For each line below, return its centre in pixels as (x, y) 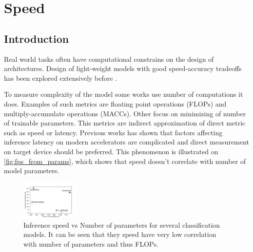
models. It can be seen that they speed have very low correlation (120, 234)
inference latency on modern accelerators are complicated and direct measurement (126, 142)
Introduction (37, 38)
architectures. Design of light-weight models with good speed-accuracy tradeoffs (123, 68)
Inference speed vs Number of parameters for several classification (122, 225)
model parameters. (32, 171)
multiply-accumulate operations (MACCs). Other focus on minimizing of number (125, 113)
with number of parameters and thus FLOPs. (91, 243)
